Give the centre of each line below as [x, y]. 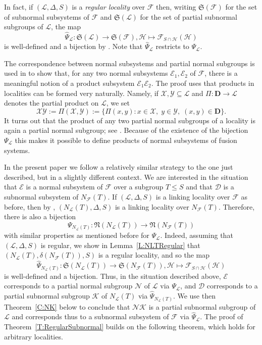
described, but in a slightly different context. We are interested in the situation [126, 177]
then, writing [176, 7]
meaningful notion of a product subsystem [69, 83]
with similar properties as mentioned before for [77, 235]
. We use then [194, 296]
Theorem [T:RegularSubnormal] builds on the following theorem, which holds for [130, 327]
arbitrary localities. [34, 336]
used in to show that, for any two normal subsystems [86, 73]
